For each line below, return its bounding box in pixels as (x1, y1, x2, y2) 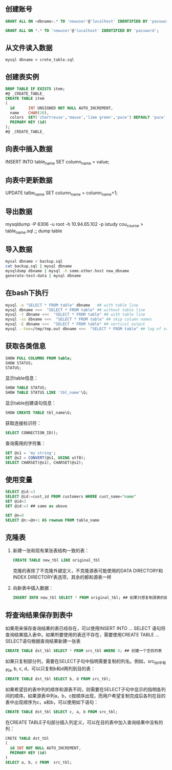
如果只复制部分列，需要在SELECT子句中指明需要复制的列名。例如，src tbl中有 (5, 658, 166, 666)
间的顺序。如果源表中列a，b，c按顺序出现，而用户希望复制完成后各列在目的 (5, 693, 166, 699)
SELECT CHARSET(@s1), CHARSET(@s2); (5, 460, 83, 465)
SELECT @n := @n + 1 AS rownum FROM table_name (5, 518, 100, 523)
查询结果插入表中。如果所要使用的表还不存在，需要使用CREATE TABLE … (5, 631, 160, 637)
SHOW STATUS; (5, 360, 33, 366)
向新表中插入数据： (12, 585, 54, 591)
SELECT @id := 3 (5, 489, 36, 495)
